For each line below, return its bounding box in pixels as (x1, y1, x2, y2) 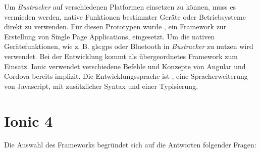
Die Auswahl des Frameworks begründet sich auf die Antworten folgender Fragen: (4, 139, 256, 150)
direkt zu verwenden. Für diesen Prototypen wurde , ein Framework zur (4, 21, 227, 32)
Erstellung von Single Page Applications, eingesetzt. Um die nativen (4, 31, 215, 41)
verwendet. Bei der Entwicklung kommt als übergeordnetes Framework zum (4, 50, 238, 61)
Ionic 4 (4, 110, 53, 131)
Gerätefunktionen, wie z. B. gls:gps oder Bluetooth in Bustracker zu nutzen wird (4, 41, 253, 52)
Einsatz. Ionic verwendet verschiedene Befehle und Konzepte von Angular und (4, 61, 246, 71)
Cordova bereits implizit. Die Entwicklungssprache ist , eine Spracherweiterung (4, 71, 248, 81)
